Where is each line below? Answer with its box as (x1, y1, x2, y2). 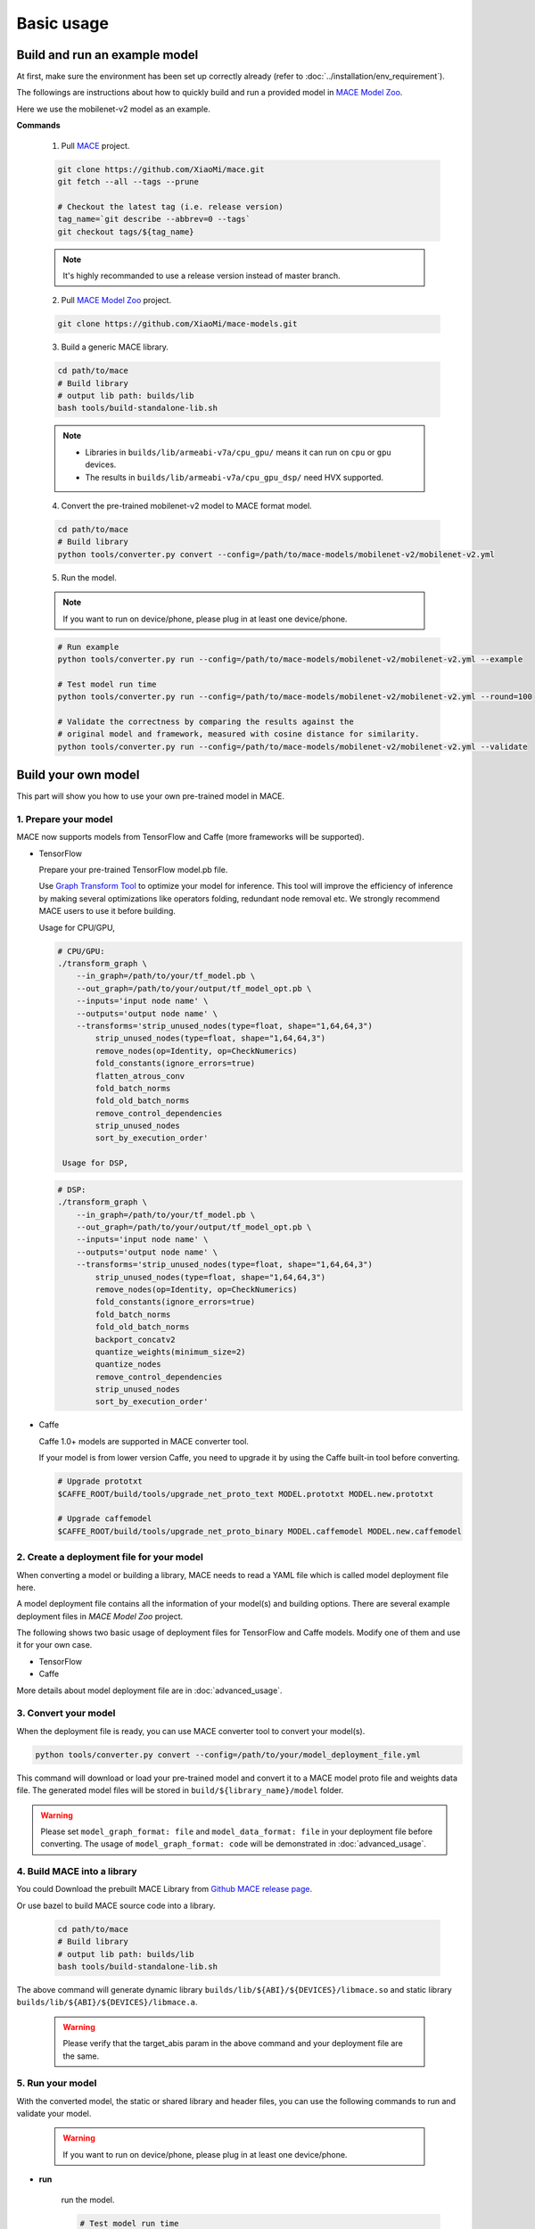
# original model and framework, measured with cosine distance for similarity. (57, 729, 420, 739)
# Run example (57, 642, 119, 652)
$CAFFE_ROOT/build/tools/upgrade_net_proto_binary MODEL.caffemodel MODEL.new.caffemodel (57, 1526, 463, 1536)
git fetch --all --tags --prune (57, 177, 200, 186)
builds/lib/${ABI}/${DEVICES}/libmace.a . (16, 1997, 198, 2008)
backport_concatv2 (95, 1334, 176, 1345)
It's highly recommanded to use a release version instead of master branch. (62, 270, 341, 281)
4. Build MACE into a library (16, 1865, 137, 1878)
